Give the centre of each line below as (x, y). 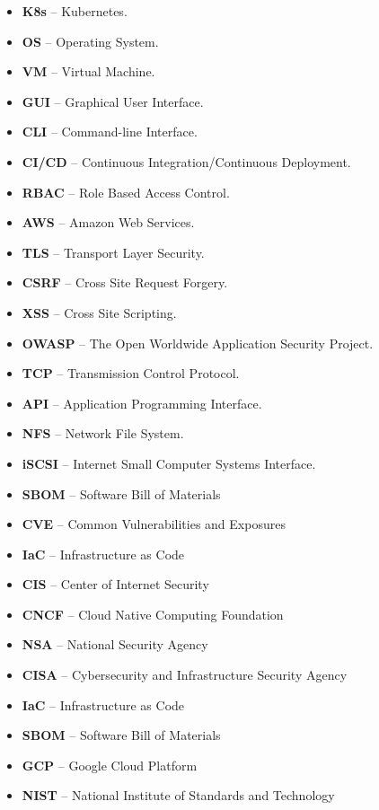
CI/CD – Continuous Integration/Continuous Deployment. (186, 161)
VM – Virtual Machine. (88, 71)
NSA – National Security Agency (115, 644)
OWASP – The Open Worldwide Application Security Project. (198, 343)
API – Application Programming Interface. (142, 403)
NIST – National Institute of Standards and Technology (178, 795)
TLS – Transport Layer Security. (113, 252)
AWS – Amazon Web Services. (108, 222)
